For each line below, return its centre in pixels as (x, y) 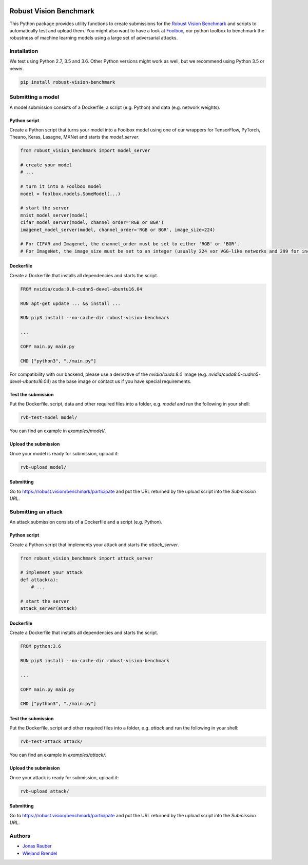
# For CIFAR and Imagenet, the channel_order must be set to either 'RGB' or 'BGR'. (130, 244)
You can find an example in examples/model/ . (58, 431)
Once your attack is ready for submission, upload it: (64, 777)
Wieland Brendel (40, 853)
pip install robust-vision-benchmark (68, 82)
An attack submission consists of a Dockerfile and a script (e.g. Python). (86, 522)
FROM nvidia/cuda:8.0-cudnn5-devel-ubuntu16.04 (81, 289)
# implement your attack (52, 573)
